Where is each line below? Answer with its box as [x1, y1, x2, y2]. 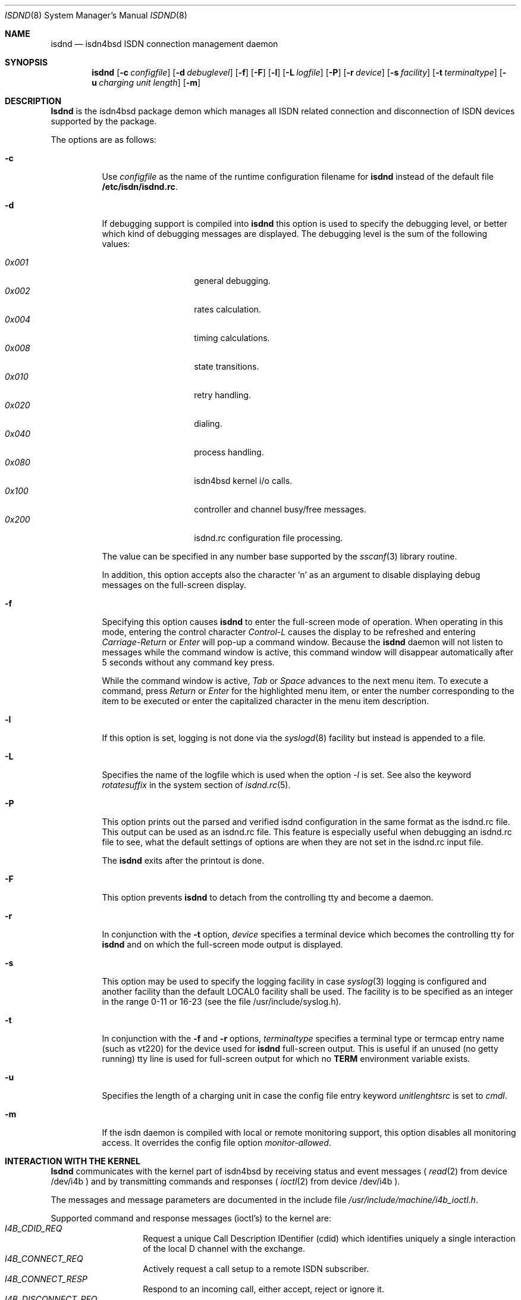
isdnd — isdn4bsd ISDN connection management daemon [51, 39, 278, 49]
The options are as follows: [51, 135, 156, 145]
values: [102, 239, 130, 249]
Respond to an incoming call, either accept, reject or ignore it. [143, 1284, 384, 1294]
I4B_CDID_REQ [5, 1223, 62, 1233]
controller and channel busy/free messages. [194, 504, 366, 514]
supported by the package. [51, 116, 157, 126]
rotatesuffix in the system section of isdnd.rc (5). [102, 780, 291, 790]
